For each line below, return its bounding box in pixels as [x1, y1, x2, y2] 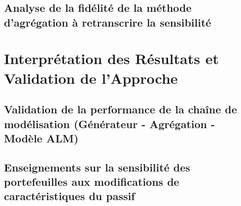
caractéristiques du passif [4, 188, 135, 204]
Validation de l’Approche [4, 68, 178, 88]
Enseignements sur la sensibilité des [4, 159, 190, 174]
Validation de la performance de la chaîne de [4, 102, 237, 117]
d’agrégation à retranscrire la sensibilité [4, 14, 211, 30]
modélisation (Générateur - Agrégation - [4, 116, 215, 131]
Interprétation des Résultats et [4, 48, 219, 69]
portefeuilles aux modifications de [4, 174, 179, 189]
